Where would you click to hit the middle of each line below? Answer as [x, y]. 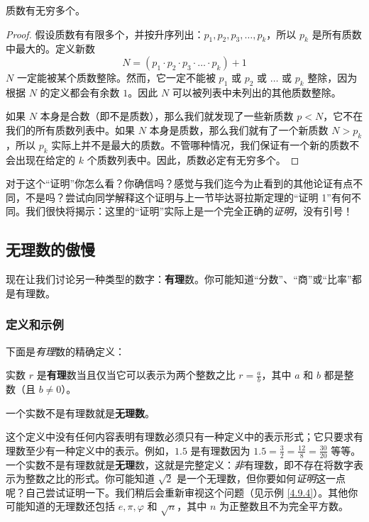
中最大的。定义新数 [50, 49]
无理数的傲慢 [50, 249]
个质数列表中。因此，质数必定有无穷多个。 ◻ [193, 159]
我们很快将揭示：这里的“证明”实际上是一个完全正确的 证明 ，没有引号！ [189, 211]
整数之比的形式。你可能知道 [90, 478]
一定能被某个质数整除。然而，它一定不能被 [116, 77]
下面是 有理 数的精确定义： [65, 351]
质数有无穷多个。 [45, 10]
